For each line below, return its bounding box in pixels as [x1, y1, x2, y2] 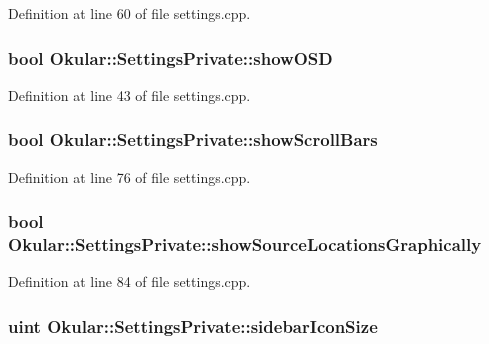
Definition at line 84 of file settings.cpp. [8, 271, 251, 292]
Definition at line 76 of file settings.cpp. [8, 166, 251, 187]
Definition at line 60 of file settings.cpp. [8, 3, 251, 23]
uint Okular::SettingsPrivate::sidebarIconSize [8, 313, 378, 338]
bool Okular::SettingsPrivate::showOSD [8, 45, 333, 70]
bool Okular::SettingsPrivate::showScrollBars [8, 127, 378, 152]
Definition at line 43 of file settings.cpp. [8, 84, 251, 105]
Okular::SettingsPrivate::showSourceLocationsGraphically [8, 232, 482, 257]
